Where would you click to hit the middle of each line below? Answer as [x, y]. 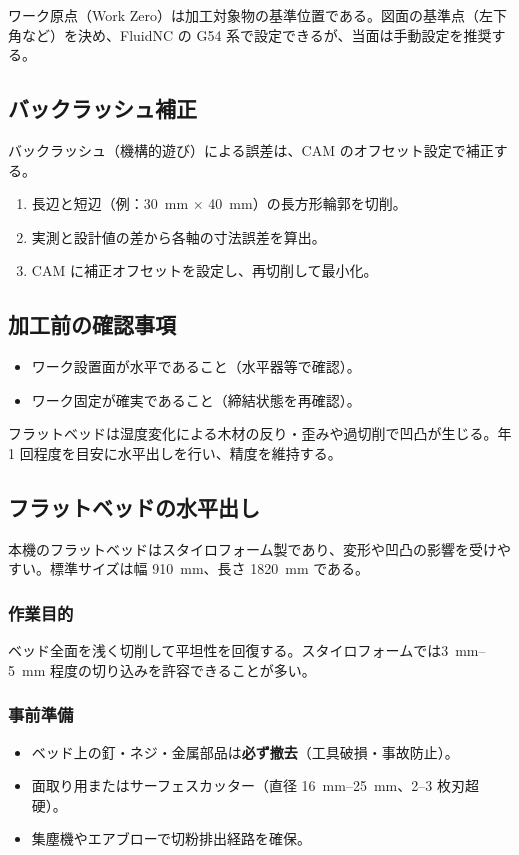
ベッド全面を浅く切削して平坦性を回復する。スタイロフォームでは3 [228, 650]
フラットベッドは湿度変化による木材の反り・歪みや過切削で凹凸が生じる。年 [260, 433]
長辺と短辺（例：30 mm [110, 203]
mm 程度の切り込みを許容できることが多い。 [168, 669]
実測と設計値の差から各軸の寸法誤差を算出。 [178, 236]
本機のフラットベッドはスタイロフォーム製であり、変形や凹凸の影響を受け [252, 548]
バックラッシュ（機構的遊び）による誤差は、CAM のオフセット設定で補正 [251, 149]
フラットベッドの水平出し [134, 506]
